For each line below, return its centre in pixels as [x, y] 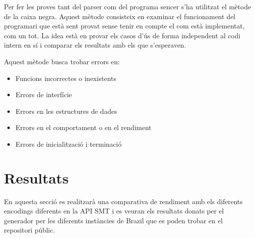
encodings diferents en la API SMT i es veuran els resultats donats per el [114, 211]
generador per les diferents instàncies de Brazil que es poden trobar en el [114, 220]
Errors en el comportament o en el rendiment [83, 127]
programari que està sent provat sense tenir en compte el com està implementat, [124, 26]
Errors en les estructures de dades [66, 111]
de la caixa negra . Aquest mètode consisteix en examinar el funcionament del [120, 16]
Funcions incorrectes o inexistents [66, 78]
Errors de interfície [44, 94]
